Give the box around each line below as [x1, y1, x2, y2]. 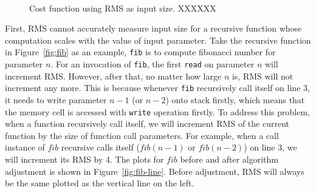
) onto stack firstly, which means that [165, 93, 305, 106]
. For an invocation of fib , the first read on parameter [50, 58, 255, 70]
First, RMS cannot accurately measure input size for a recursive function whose [5, 22, 302, 35]
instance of [5, 141, 45, 154]
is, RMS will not [232, 69, 294, 82]
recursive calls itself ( [61, 141, 140, 154]
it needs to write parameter [5, 93, 107, 106]
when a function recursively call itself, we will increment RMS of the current [5, 117, 289, 130]
